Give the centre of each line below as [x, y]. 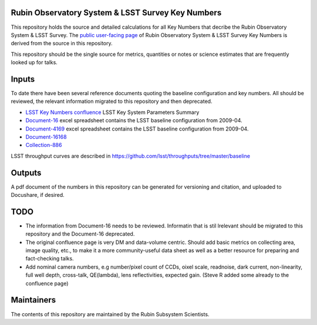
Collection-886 [44, 145]
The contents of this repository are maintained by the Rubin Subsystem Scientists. [110, 314]
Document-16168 [46, 137]
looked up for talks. [34, 62]
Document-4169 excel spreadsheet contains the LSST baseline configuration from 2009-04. [137, 129]
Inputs [23, 79]
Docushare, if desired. [38, 195]
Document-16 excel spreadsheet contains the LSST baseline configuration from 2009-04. [134, 120]
